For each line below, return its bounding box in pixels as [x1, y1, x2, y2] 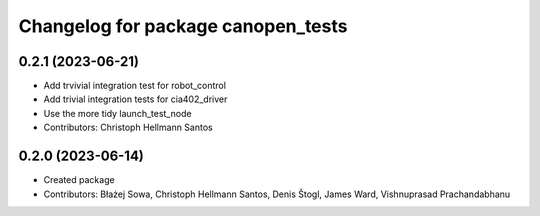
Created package [43, 174, 115, 186]
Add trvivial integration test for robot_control [43, 80, 227, 92]
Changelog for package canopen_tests [18, 15, 348, 37]
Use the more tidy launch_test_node [43, 107, 192, 119]
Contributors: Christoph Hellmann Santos [43, 121, 214, 134]
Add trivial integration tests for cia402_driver [43, 93, 228, 105]
